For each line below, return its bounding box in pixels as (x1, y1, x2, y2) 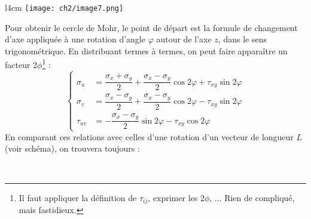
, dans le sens (218, 33, 267, 45)
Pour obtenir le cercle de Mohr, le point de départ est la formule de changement (5, 21, 298, 33)
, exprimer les (148, 191, 198, 203)
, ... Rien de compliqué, (209, 191, 295, 203)
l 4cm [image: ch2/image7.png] (5, 1, 124, 13)
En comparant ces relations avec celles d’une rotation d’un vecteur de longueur (5, 130, 294, 143)
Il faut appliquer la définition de (19, 191, 137, 203)
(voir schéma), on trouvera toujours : (5, 142, 140, 155)
